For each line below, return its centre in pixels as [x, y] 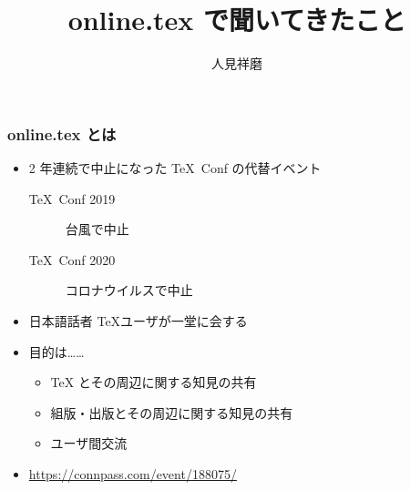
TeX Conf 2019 [72, 198]
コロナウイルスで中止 [129, 290]
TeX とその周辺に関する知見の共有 [154, 382]
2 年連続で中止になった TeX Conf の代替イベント [175, 168]
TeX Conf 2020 [72, 259]
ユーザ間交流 [89, 443]
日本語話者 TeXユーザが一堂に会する [138, 320]
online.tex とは [62, 133]
